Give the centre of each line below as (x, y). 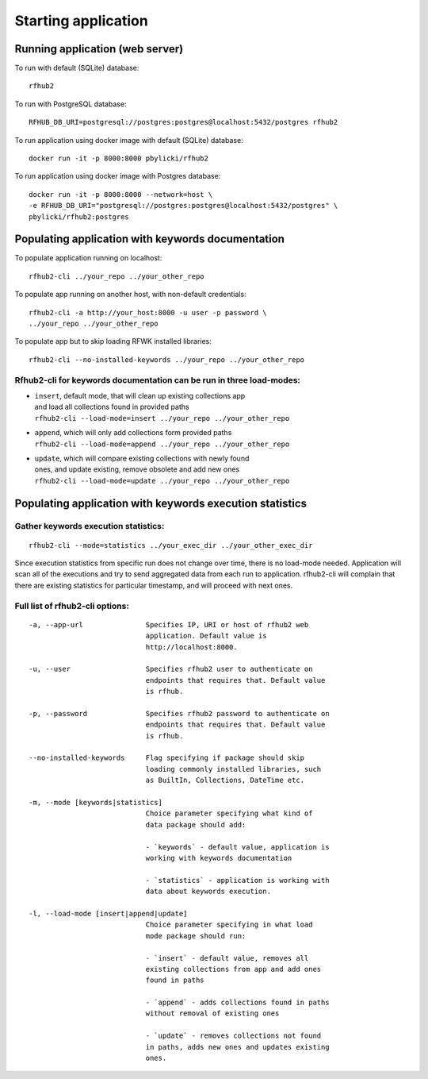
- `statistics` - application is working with (237, 880)
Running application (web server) (99, 49)
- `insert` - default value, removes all (227, 958)
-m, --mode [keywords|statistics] (96, 803)
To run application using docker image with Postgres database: (118, 176)
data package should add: (196, 825)
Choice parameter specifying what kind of (229, 813)
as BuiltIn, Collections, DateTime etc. (225, 780)
